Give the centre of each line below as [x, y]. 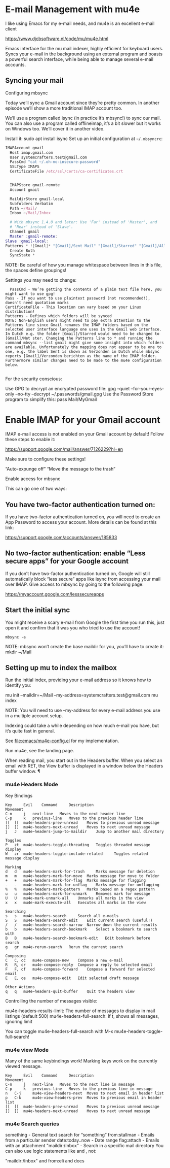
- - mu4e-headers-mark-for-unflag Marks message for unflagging [82, 885]
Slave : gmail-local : [27, 241]
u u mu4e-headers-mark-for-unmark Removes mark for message [78, 894]
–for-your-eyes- [147, 389]
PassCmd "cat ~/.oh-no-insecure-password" [55, 162]
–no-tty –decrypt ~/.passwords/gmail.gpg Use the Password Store [84, 394]
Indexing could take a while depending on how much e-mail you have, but [82, 726]
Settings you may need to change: [41, 280]
